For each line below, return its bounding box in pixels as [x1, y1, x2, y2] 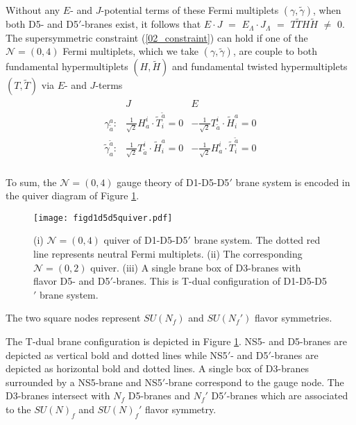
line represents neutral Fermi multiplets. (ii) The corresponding [33, 246, 303, 260]
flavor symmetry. [145, 401, 217, 416]
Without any [6, 3, 60, 17]
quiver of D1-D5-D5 [103, 233, 188, 247]
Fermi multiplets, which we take [62, 44, 199, 58]
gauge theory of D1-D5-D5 [117, 174, 230, 189]
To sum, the [6, 174, 57, 189]
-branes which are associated [226, 388, 348, 403]
